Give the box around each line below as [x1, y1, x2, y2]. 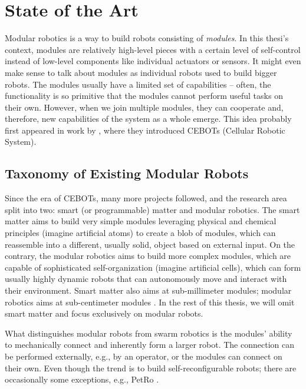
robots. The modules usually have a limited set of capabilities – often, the [5, 78, 271, 90]
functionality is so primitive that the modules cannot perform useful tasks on [5, 89, 283, 102]
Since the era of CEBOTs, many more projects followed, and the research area [5, 192, 287, 204]
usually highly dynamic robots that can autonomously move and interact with [5, 272, 287, 285]
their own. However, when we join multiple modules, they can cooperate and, [5, 101, 284, 113]
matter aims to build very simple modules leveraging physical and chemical [5, 215, 277, 227]
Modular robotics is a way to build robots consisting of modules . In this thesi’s [5, 32, 289, 44]
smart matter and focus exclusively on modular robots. [5, 307, 203, 320]
